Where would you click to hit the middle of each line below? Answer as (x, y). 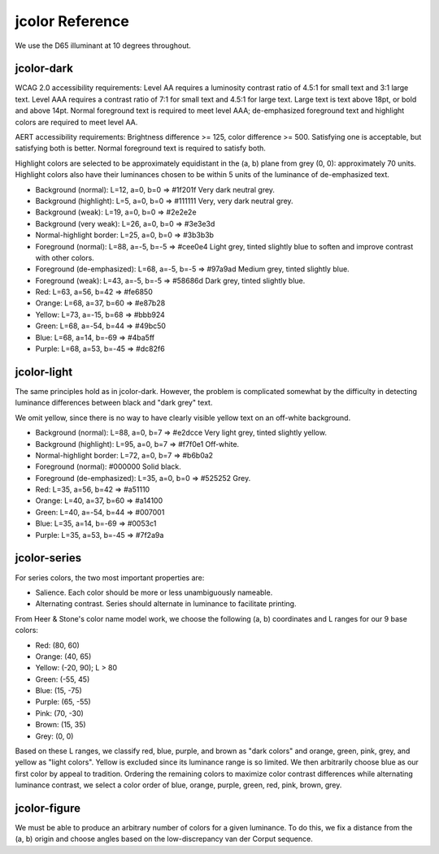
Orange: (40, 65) (63, 656)
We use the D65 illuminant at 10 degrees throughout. (103, 46)
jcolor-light (44, 372)
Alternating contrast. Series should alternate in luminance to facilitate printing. (166, 604)
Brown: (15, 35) (61, 725)
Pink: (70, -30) (60, 713)
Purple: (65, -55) (63, 702)
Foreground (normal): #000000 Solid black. (109, 466)
